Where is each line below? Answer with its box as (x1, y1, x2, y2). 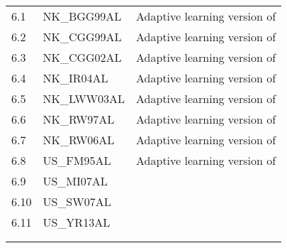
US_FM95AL (43, 152, 111, 168)
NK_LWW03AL (43, 90, 125, 107)
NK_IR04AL (43, 70, 108, 86)
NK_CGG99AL (43, 28, 122, 45)
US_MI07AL (43, 173, 108, 189)
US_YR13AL (43, 214, 111, 230)
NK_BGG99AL (43, 8, 122, 24)
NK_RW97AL (43, 111, 115, 127)
